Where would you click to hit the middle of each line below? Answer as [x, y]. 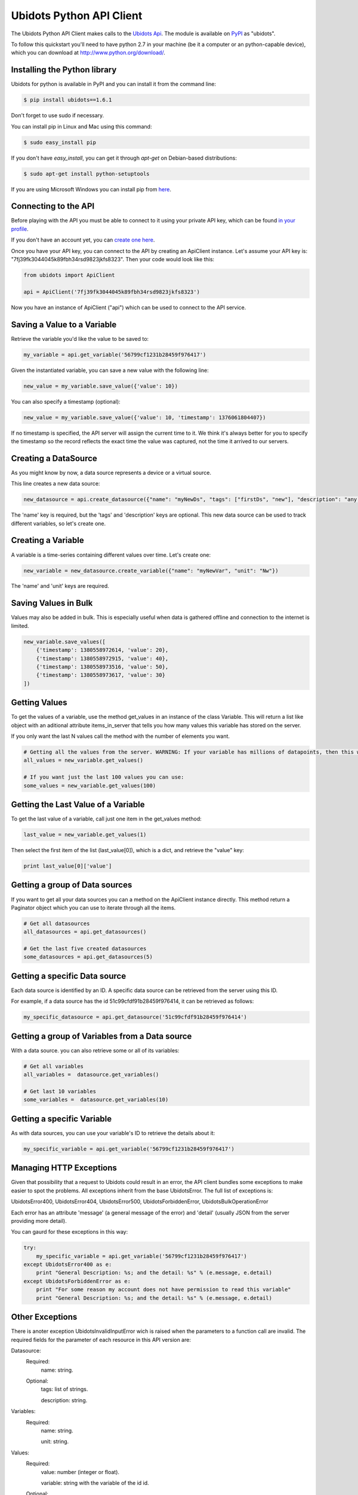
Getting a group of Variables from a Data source [101, 1036]
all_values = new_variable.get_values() [83, 760]
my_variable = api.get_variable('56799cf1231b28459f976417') [115, 355]
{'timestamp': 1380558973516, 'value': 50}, [102, 666]
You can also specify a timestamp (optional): [66, 401]
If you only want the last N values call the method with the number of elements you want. [120, 736]
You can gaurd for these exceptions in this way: [70, 1232]
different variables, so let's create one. [58, 523]
